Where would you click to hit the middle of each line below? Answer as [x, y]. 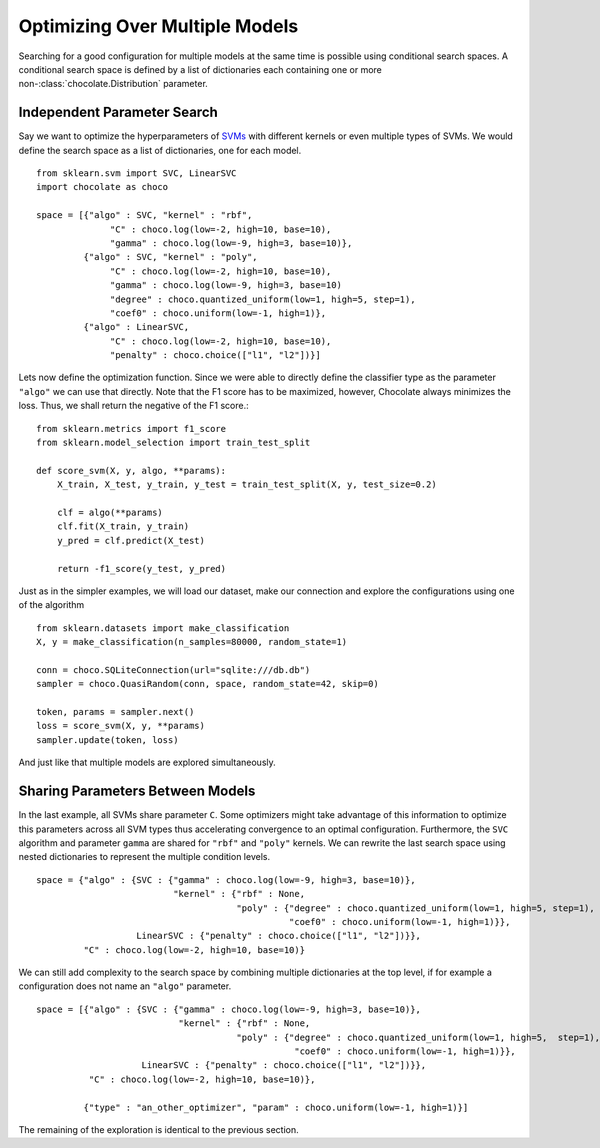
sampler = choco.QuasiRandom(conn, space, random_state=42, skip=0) [207, 684]
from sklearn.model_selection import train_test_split [173, 443]
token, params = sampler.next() [115, 712]
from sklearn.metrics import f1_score [131, 428]
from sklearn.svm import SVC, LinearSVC [136, 173]
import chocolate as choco [102, 187]
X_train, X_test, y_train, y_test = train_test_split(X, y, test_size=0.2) [246, 484]
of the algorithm [51, 605]
